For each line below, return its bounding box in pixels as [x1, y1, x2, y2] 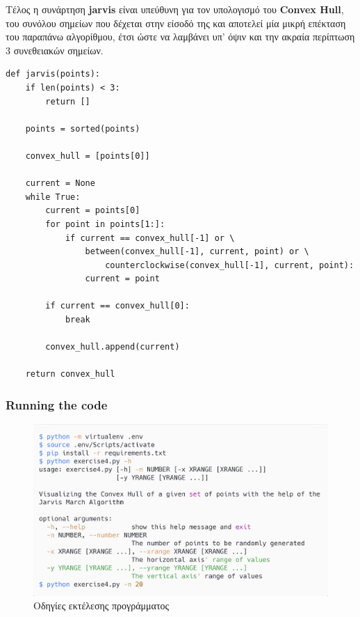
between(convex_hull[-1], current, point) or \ [85, 247, 309, 257]
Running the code [6, 396, 108, 413]
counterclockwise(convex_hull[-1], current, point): [105, 260, 354, 270]
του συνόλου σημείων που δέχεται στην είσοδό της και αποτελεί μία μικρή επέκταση [6, 15, 346, 30]
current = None [25, 178, 95, 189]
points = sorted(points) [25, 123, 140, 134]
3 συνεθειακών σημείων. [6, 42, 104, 57]
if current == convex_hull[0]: [45, 301, 190, 311]
